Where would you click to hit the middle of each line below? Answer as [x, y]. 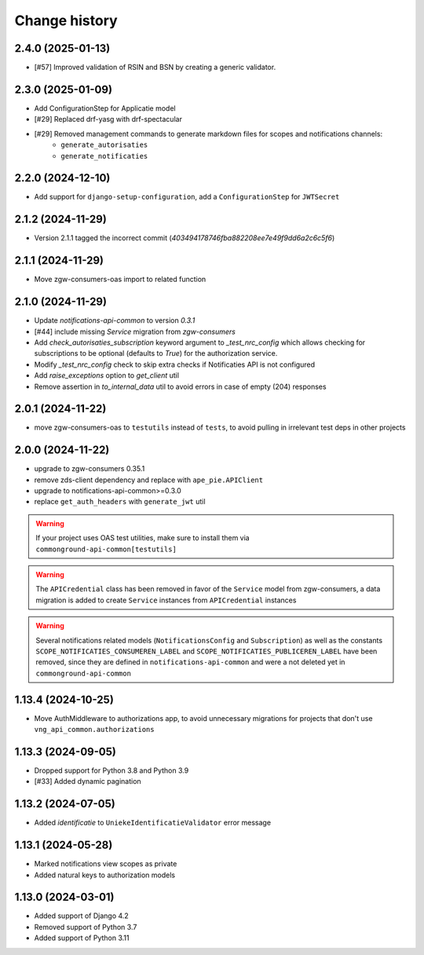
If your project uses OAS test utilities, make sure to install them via [143, 538]
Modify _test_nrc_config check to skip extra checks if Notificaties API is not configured [175, 364]
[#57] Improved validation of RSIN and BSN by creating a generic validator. [155, 68]
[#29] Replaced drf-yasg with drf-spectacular [108, 119]
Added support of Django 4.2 [81, 916]
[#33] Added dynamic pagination [88, 781]
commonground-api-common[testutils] [106, 549]
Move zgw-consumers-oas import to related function [120, 280]
